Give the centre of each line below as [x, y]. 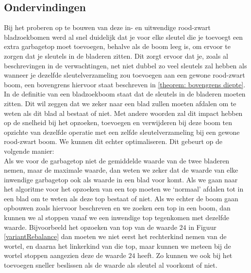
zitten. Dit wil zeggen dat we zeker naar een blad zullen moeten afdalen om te [120, 103]
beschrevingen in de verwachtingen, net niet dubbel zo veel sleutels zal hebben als [125, 65]
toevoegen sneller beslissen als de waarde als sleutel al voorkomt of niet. [111, 265]
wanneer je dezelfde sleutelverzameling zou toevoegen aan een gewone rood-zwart [125, 75]
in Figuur [202, 227]
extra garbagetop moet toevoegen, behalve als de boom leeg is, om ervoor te [117, 46]
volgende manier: [29, 151]
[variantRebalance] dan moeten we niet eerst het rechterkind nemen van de [115, 236]
